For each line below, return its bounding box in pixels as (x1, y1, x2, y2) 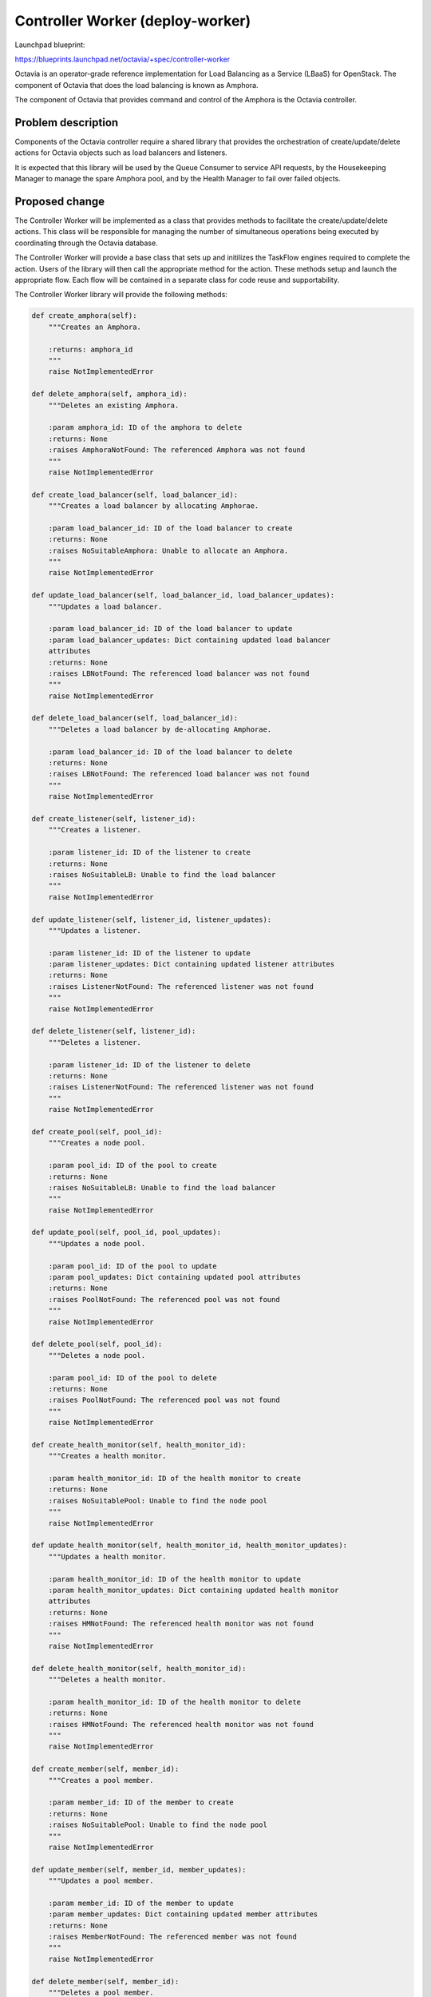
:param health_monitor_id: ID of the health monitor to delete (48, 1697, 302, 1706)
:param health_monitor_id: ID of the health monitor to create (48, 1474, 302, 1483)
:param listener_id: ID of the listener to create (48, 848, 251, 857)
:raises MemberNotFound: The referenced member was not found (48, 1932, 297, 1941)
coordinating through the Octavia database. (14, 238, 159, 248)
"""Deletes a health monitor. (48, 1675, 167, 1685)
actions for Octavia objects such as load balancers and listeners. (14, 148, 227, 157)
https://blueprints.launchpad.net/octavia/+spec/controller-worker (14, 54, 231, 64)
